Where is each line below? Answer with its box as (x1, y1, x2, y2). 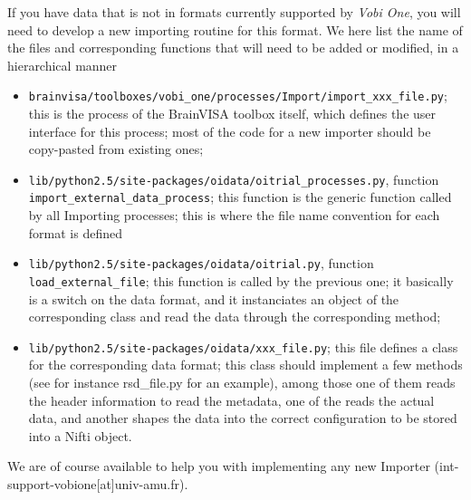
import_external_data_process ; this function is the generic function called (28, 187, 452, 207)
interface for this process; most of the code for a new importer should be (28, 121, 431, 140)
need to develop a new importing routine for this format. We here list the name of (7, 20, 463, 39)
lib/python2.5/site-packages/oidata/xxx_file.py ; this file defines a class (28, 337, 458, 356)
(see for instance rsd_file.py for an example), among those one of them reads (28, 373, 456, 392)
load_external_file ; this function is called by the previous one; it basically (28, 271, 454, 290)
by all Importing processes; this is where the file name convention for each (28, 206, 440, 225)
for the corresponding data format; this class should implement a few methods (28, 355, 463, 374)
